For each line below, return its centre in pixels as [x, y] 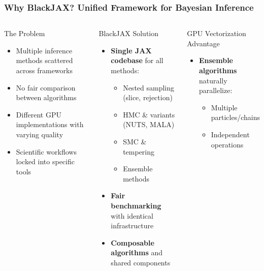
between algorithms [46, 97]
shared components [141, 262]
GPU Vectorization [217, 33]
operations [227, 144]
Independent [230, 134]
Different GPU [39, 114]
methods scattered [44, 60]
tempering [139, 151]
